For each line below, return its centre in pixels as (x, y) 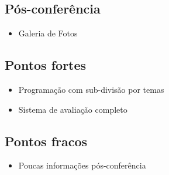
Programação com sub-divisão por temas (91, 89)
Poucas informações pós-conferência (82, 165)
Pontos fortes (46, 65)
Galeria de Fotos (48, 33)
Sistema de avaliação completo (73, 109)
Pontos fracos (46, 141)
